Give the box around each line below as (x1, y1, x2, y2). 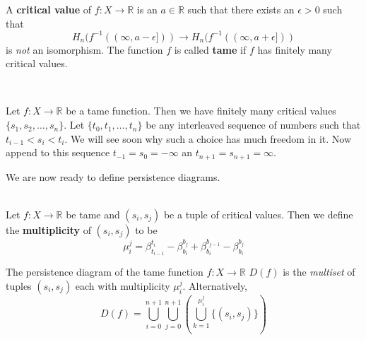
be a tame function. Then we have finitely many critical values (66, 103, 336, 118)
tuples (6, 279, 32, 293)
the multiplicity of (6, 222, 91, 237)
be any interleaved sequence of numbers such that (146, 117, 361, 132)
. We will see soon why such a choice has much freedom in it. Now (64, 131, 351, 146)
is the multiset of (283, 264, 355, 279)
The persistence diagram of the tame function (6, 264, 203, 279)
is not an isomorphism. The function (6, 42, 163, 57)
